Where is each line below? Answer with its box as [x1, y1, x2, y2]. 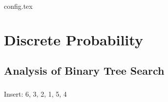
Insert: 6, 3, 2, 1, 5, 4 [4, 89, 67, 99]
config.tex [4, 1, 33, 11]
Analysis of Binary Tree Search [4, 63, 165, 78]
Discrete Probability [4, 29, 143, 49]
